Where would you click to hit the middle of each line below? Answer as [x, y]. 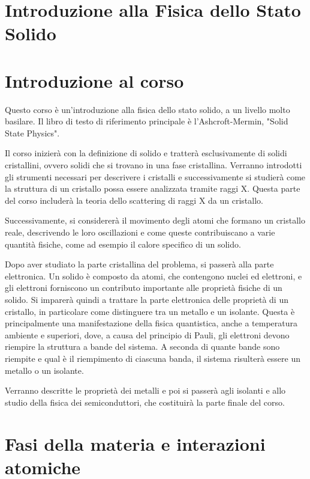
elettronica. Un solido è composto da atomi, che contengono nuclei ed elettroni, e [154, 276]
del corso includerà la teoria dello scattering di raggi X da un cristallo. [134, 200]
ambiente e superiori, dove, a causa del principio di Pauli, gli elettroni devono [147, 334]
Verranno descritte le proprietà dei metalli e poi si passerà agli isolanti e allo [145, 390]
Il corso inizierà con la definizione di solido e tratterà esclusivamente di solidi [146, 153]
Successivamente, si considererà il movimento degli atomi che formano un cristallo [155, 220]
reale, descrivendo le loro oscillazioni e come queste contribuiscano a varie [140, 232]
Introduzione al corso [94, 80]
